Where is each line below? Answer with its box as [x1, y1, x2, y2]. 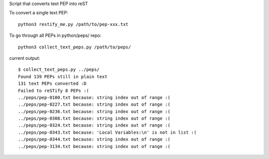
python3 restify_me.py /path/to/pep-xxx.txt [18, 21, 129, 27]
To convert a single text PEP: [9, 10, 68, 16]
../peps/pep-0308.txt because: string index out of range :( [18, 116, 170, 122]
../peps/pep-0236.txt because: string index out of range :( [18, 109, 170, 114]
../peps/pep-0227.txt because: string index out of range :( [18, 102, 170, 107]
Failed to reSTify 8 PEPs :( [18, 88, 89, 93]
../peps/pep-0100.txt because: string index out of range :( [18, 95, 170, 100]
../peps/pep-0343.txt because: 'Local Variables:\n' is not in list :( [18, 130, 197, 135]
